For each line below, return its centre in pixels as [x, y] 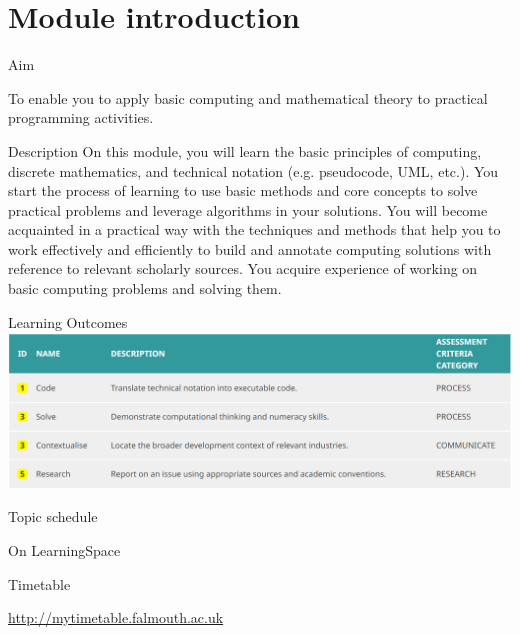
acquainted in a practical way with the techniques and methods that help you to [254, 229]
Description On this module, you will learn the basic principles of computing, [245, 150]
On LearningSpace [64, 549]
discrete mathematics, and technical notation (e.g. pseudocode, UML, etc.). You [253, 170]
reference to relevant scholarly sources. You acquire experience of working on [243, 268]
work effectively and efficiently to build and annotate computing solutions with [250, 248]
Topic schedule [53, 516]
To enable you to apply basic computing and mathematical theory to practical [248, 97]
